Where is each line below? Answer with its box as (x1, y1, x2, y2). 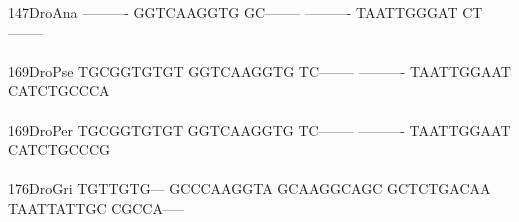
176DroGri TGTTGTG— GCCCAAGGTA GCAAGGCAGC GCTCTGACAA (8, 178, 491, 199)
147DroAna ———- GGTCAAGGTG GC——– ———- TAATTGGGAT (8, 2, 458, 22)
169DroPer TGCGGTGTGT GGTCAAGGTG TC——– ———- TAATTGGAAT (8, 119, 511, 140)
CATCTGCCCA (8, 80, 110, 101)
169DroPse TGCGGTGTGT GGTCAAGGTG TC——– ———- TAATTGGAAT (8, 60, 511, 81)
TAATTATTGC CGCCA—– (8, 197, 184, 218)
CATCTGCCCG (8, 139, 111, 160)
